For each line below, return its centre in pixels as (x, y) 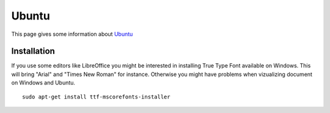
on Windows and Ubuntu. (43, 83)
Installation (33, 51)
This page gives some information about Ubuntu (72, 34)
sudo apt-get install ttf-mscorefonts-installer (96, 97)
